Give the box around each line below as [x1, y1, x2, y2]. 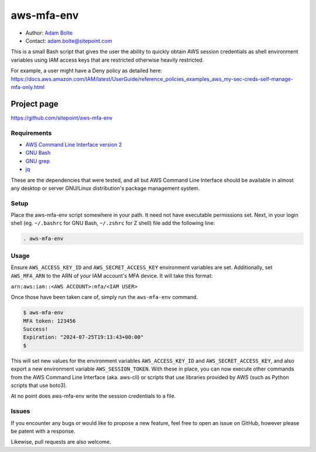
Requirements [11, 129, 52, 137]
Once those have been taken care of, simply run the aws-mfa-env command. [11, 294, 198, 301]
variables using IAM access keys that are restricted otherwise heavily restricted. [11, 56, 204, 63]
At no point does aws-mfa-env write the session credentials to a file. [11, 393, 176, 400]
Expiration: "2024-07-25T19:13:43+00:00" [23, 334, 144, 341]
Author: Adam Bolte [25, 29, 73, 36]
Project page [11, 98, 59, 108]
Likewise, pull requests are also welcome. [11, 439, 111, 446]
